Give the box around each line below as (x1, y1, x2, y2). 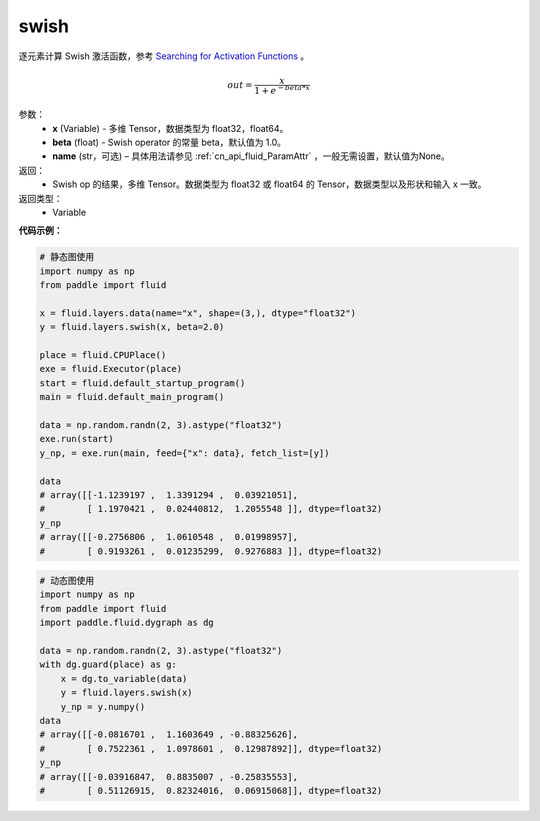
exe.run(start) (39, 433, 114, 445)
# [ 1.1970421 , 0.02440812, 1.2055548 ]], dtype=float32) (39, 503, 383, 515)
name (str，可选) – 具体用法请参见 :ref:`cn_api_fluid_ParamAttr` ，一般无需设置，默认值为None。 (52, 150, 450, 162)
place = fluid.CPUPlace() (39, 350, 167, 361)
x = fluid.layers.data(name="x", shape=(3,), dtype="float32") (39, 307, 357, 319)
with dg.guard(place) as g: (39, 659, 177, 670)
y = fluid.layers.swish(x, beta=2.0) (39, 321, 225, 333)
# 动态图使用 (39, 575, 95, 587)
